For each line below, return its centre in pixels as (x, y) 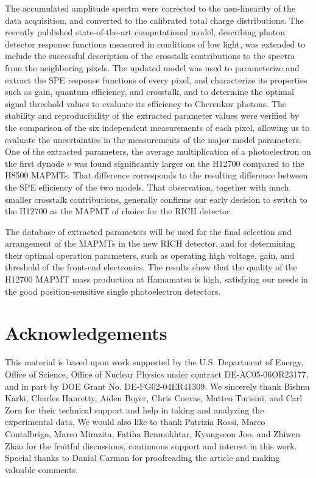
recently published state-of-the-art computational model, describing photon (145, 32)
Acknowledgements (86, 333)
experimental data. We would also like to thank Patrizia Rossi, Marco (135, 422)
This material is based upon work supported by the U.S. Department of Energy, (154, 362)
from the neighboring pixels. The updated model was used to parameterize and (152, 67)
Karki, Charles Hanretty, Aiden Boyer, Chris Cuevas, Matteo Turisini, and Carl (154, 398)
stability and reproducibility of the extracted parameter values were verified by (152, 115)
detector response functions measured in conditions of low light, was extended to (155, 44)
